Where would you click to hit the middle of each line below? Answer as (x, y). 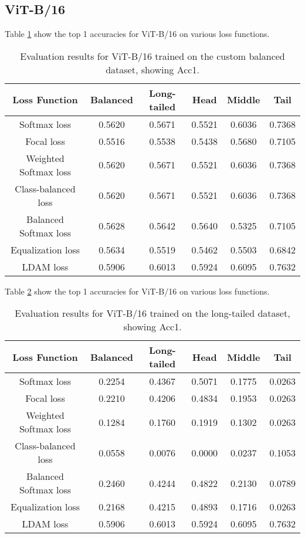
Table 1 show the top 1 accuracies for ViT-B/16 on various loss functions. (137, 34)
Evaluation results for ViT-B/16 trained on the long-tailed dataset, (152, 313)
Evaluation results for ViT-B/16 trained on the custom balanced (152, 56)
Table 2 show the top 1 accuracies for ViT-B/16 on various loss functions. (137, 291)
